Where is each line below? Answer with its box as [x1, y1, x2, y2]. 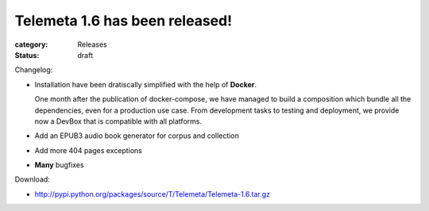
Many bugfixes [34, 160, 84, 170]
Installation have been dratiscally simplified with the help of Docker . [34, 79, 257, 89]
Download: [14, 175, 51, 184]
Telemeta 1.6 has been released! [14, 12, 233, 29]
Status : [14, 50, 40, 59]
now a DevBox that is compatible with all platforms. [34, 116, 203, 126]
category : [14, 40, 48, 49]
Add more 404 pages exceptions [34, 145, 142, 155]
